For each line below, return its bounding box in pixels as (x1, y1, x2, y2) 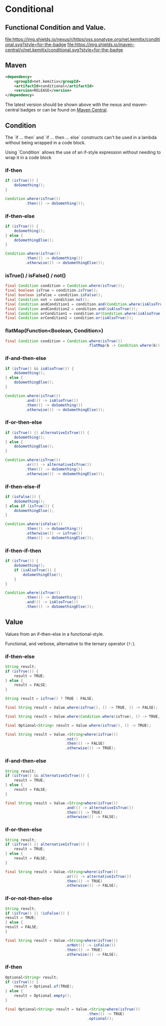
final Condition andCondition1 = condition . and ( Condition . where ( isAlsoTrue (5, 302, 165, 307)
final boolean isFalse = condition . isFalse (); (5, 293, 103, 298)
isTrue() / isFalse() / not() (5, 272, 66, 279)
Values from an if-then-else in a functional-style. (5, 631, 104, 637)
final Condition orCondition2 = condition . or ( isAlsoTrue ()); (5, 315, 134, 320)
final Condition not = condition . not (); (5, 297, 90, 302)
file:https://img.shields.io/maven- (67, 42, 135, 48)
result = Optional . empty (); (14, 993, 72, 998)
